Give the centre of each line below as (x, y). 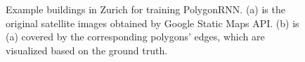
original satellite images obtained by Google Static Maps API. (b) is (152, 23)
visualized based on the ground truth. (87, 50)
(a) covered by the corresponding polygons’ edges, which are (135, 37)
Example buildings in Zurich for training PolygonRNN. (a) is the (145, 9)
